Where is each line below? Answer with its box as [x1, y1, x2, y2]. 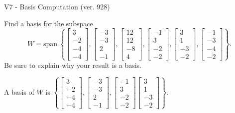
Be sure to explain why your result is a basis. [4, 59, 142, 70]
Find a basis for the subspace [4, 18, 93, 28]
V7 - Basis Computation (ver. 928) [4, 1, 110, 11]
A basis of [4, 87, 34, 97]
